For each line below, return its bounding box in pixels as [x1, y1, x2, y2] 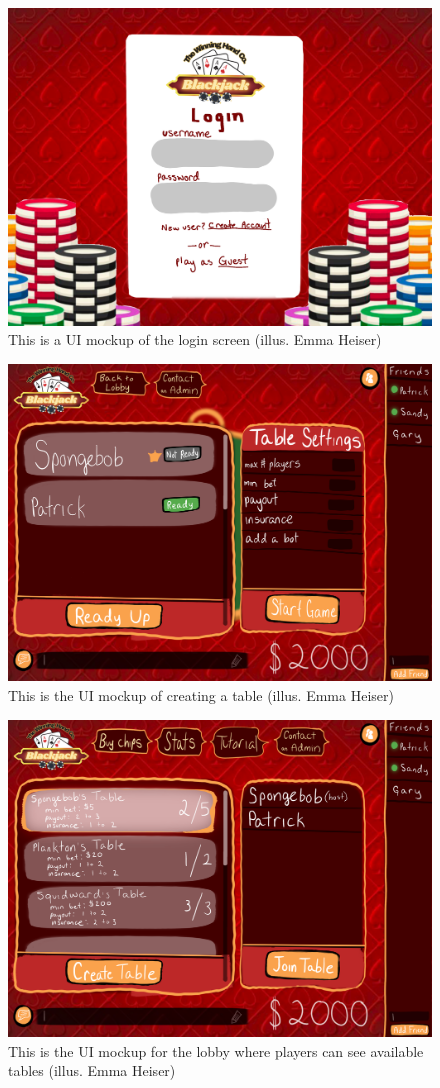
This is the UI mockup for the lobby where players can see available [8, 1040, 424, 1061]
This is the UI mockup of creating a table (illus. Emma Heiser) [8, 684, 394, 705]
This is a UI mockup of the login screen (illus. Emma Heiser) [8, 329, 382, 350]
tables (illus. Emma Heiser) [8, 1060, 176, 1081]
